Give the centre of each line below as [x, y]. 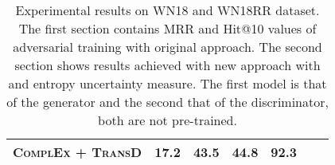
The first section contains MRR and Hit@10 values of [167, 28]
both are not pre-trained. [167, 120]
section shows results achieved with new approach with [167, 65]
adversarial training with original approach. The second [167, 47]
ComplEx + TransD [78, 152]
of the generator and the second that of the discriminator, [167, 102]
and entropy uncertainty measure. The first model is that [167, 83]
